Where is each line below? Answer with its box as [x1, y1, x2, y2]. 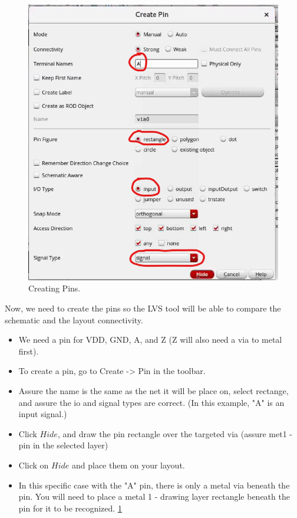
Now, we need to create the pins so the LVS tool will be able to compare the [5, 302, 281, 314]
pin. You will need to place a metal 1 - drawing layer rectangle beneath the [18, 490, 290, 503]
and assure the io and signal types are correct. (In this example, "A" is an [18, 396, 285, 408]
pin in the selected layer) [18, 439, 108, 451]
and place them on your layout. [71, 459, 185, 471]
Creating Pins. [28, 282, 81, 294]
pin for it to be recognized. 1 [18, 501, 122, 514]
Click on [18, 459, 49, 471]
